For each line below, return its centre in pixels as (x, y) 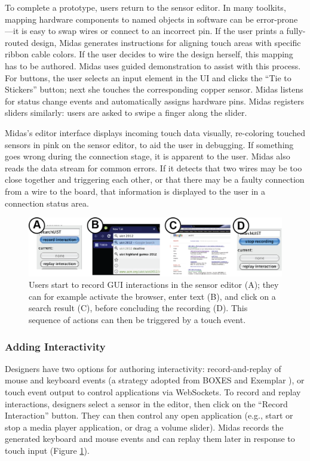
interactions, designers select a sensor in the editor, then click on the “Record (146, 403)
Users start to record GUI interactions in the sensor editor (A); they (154, 285)
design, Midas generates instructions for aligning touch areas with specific (166, 42)
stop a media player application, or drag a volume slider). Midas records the (144, 427)
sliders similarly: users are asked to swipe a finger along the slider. (126, 113)
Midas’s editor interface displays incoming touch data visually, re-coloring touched (155, 132)
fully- (296, 31)
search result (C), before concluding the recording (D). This (138, 308)
